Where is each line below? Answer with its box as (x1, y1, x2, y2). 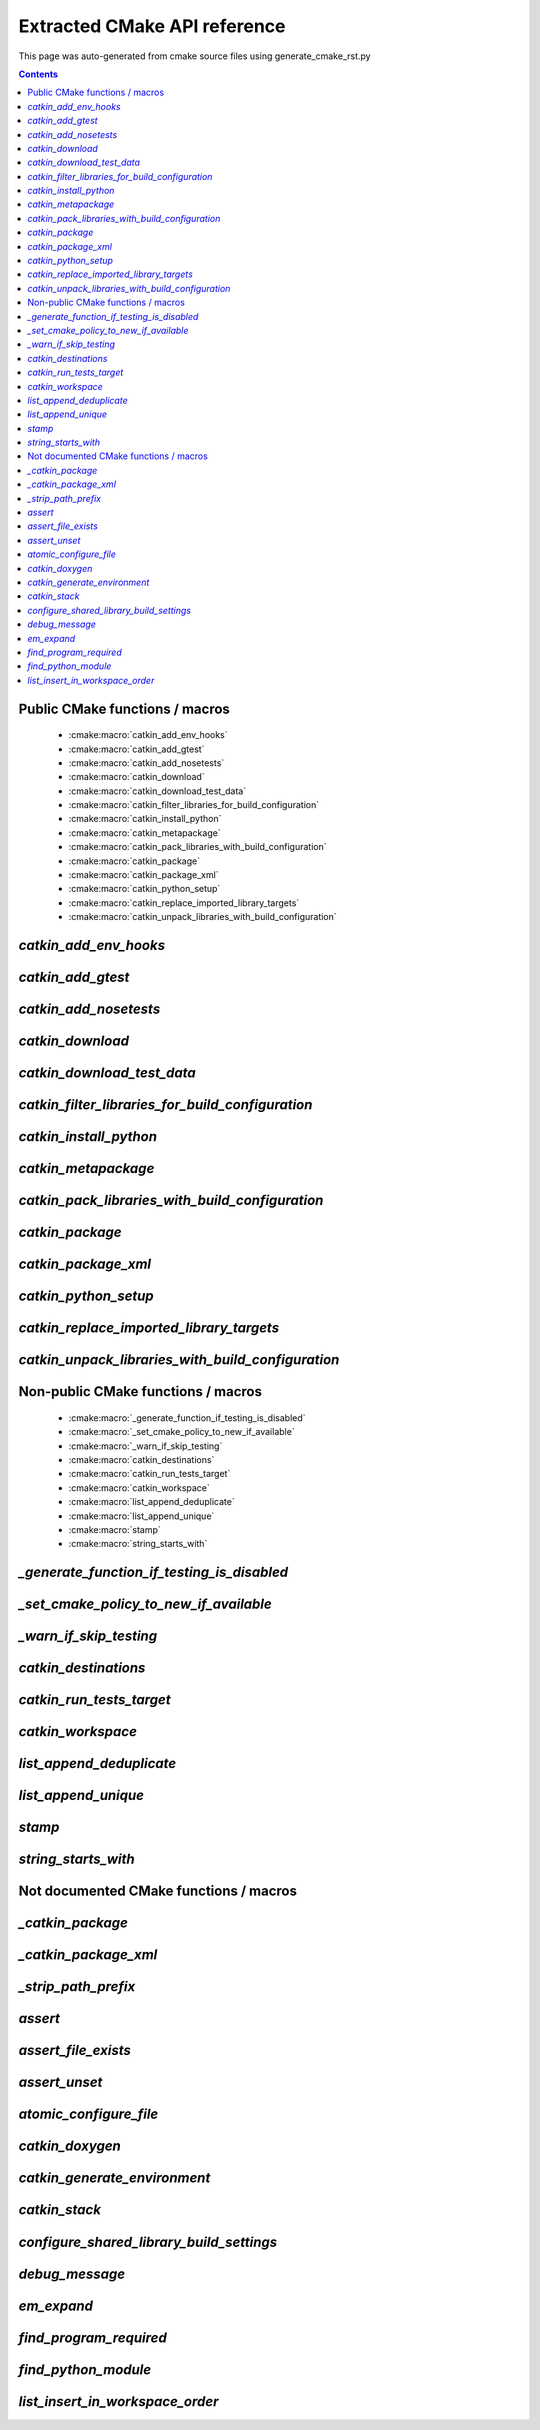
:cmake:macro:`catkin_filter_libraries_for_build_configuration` (68, 799, 320, 811)
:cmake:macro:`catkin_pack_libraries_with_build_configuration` (68, 841, 327, 853)
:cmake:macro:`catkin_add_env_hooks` (68, 729, 229, 741)
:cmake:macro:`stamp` (68, 1523, 162, 1535)
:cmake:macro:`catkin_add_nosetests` (68, 756, 225, 769)
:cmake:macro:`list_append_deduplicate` (68, 1496, 235, 1508)
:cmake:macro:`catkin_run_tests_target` (68, 1468, 231, 1480)
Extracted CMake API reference (18, 15, 286, 37)
